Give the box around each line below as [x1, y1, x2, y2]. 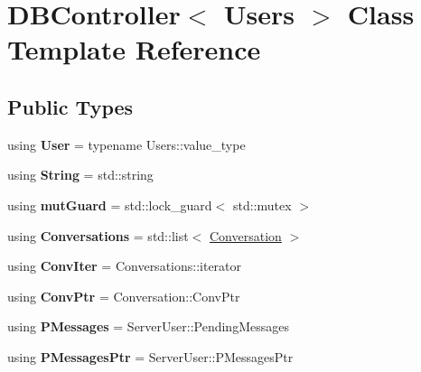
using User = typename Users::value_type [7, 135, 246, 153]
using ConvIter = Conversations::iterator [7, 256, 242, 275]
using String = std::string [7, 165, 154, 184]
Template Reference [7, 31, 261, 68]
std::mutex [232, 195, 292, 214]
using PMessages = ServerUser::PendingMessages [7, 317, 289, 336]
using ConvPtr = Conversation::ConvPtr [7, 286, 240, 305]
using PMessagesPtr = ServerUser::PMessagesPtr [7, 347, 294, 366]
